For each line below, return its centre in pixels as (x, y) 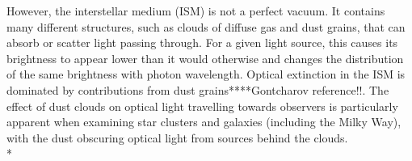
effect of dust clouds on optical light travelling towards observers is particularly (202, 106)
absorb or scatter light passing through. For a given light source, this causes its (202, 42)
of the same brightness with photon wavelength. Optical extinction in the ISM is (206, 74)
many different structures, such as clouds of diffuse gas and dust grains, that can (206, 26)
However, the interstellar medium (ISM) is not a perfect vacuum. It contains (196, 11)
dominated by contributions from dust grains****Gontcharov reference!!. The (198, 89)
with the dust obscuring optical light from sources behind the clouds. (177, 137)
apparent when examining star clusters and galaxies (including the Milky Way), (204, 122)
